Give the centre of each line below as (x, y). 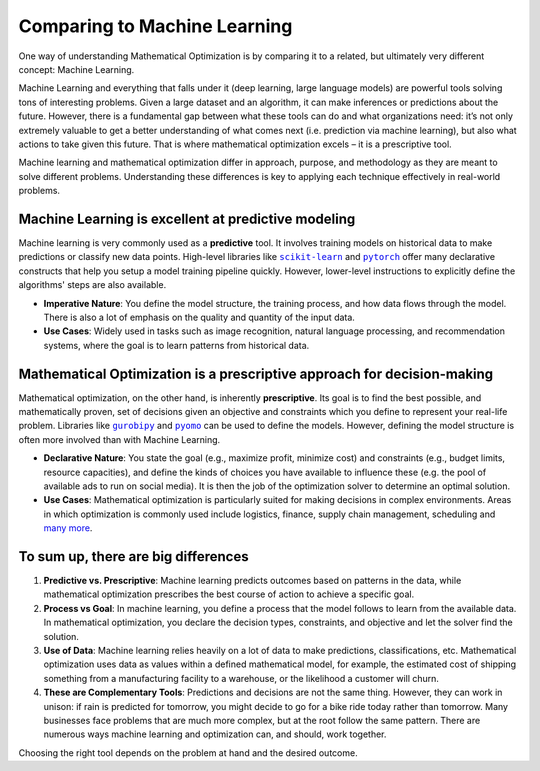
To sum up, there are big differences (133, 556)
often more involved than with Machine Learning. (119, 439)
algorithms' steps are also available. (92, 285)
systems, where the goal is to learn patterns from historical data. (176, 345)
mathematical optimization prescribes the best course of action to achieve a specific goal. (229, 594)
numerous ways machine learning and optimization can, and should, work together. (215, 734)
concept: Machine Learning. (76, 69)
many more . (68, 528)
